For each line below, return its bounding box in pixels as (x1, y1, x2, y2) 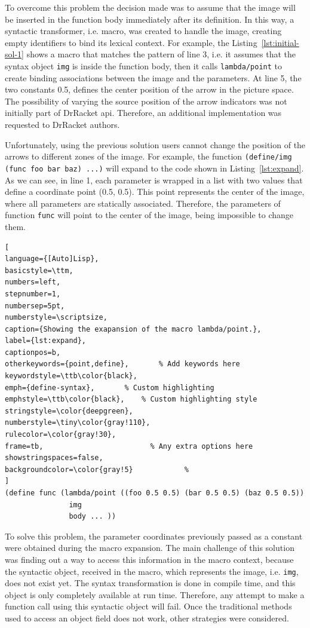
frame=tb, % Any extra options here (5, 442, 253, 451)
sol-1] (5, 48, 24, 60)
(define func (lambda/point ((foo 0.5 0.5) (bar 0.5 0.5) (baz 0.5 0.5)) (5, 489, 305, 497)
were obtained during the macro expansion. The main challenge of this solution (5, 541, 294, 554)
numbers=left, (5, 278, 61, 287)
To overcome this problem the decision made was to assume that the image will (5, 1, 296, 13)
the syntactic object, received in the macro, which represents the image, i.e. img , (5, 565, 299, 577)
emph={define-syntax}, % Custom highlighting (5, 383, 214, 392)
